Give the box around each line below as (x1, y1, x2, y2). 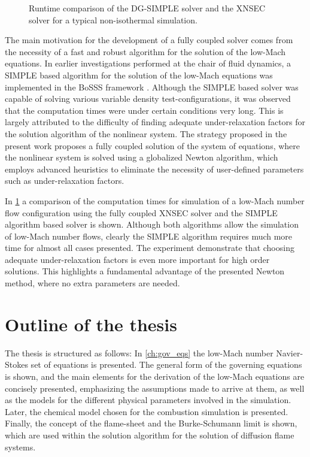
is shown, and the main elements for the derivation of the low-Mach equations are (5, 370, 305, 382)
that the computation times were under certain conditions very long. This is (5, 104, 284, 116)
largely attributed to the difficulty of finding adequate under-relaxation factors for (5, 116, 306, 128)
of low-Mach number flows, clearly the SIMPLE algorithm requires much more (5, 229, 293, 242)
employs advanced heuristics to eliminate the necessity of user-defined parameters (5, 162, 304, 175)
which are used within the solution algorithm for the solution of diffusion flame (5, 428, 294, 441)
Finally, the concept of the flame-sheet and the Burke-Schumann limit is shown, (5, 417, 297, 429)
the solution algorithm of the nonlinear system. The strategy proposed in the (5, 127, 287, 140)
